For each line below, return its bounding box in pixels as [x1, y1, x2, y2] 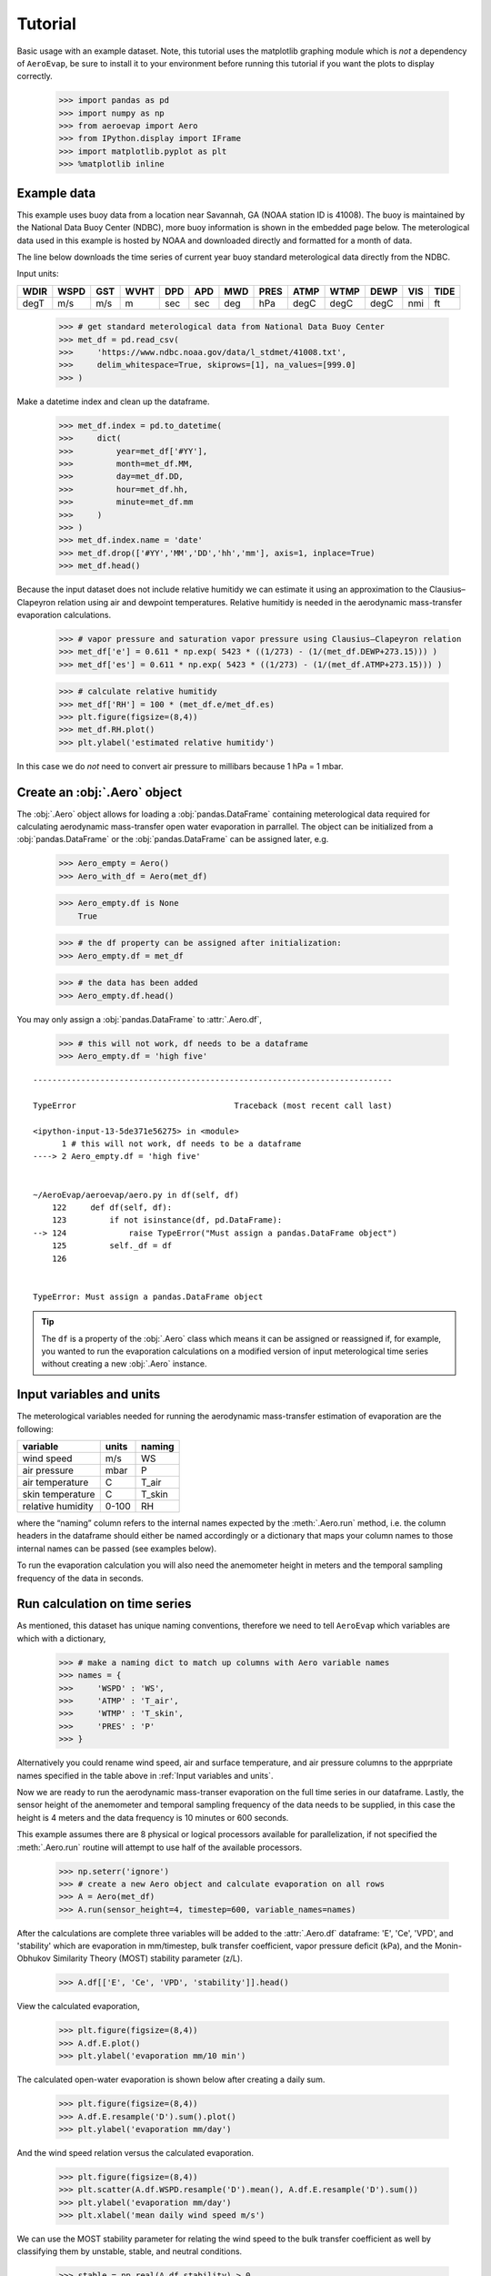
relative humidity [22, 1500, 95, 1512]
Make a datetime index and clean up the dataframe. [16, 396, 210, 407]
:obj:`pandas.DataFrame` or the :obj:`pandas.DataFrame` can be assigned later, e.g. [16, 834, 329, 845]
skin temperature [22, 1489, 95, 1500]
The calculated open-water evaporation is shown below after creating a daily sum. [16, 2074, 326, 2085]
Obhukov [16, 1953, 52, 1964]
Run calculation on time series [16, 1596, 192, 1611]
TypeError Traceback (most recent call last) [33, 1100, 393, 1111]
